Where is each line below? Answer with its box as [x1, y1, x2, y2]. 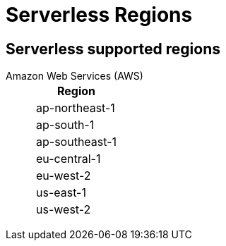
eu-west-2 [36, 168, 91, 183]
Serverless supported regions [6, 39, 221, 58]
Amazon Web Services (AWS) [6, 70, 143, 82]
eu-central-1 [36, 152, 101, 166]
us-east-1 [36, 185, 86, 200]
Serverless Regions [6, 3, 193, 27]
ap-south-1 [36, 118, 95, 133]
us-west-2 [36, 202, 91, 217]
